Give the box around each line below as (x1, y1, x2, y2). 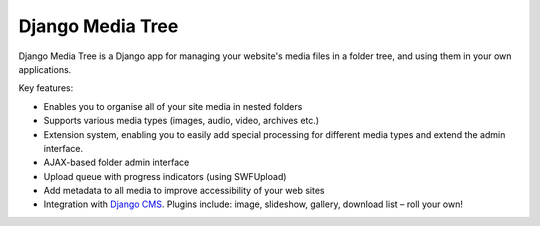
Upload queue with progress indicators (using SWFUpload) (43, 170, 287, 182)
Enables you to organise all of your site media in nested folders (43, 100, 303, 112)
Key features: (18, 82, 74, 94)
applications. (18, 63, 72, 75)
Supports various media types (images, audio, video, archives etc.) (43, 115, 320, 127)
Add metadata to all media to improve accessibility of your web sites (43, 185, 325, 197)
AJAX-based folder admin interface (43, 156, 190, 169)
